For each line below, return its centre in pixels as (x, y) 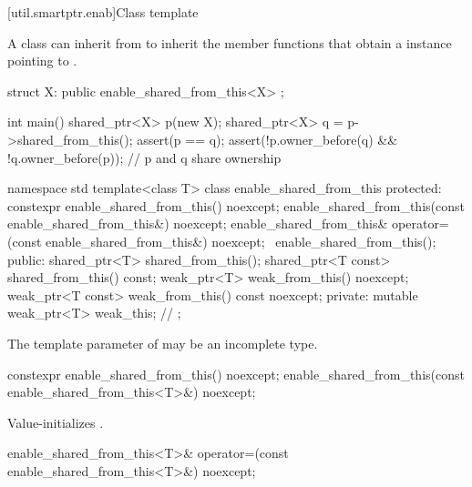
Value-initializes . (56, 422)
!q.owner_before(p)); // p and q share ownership (144, 157)
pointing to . (42, 61)
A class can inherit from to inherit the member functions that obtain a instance (230, 42)
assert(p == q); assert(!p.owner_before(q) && (267, 139)
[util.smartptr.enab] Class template (103, 12)
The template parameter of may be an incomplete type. (163, 343)
